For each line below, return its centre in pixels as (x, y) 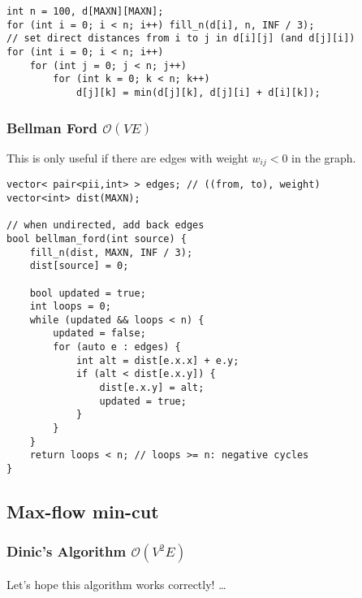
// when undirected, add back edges (106, 225)
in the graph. (324, 157)
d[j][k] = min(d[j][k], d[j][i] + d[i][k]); (198, 92)
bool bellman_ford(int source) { (97, 238)
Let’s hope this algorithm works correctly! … (116, 584)
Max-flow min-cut (83, 511)
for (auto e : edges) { (117, 347)
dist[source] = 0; (79, 266)
